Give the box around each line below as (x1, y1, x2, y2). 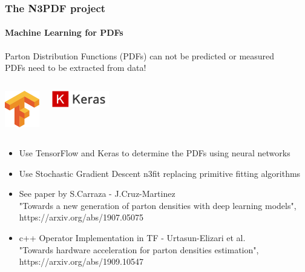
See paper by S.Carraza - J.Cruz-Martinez (19, 187, 175, 200)
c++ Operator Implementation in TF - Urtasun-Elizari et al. (19, 231, 246, 244)
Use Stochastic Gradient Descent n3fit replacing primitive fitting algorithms (19, 167, 301, 179)
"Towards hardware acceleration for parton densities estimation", (19, 243, 259, 256)
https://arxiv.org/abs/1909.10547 (19, 255, 144, 268)
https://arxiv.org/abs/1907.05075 (19, 211, 144, 224)
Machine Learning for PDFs (5, 26, 123, 39)
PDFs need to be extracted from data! (5, 61, 146, 74)
